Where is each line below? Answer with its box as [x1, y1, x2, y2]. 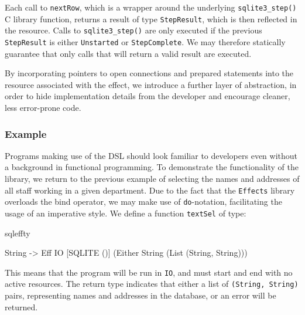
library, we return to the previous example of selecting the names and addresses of [5, 172, 300, 184]
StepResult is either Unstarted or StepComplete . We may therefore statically [5, 35, 286, 48]
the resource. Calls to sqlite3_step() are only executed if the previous [5, 24, 262, 36]
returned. [5, 300, 38, 313]
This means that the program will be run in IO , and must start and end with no [5, 266, 293, 278]
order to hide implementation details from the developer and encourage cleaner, [5, 90, 290, 102]
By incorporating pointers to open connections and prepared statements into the [5, 67, 294, 79]
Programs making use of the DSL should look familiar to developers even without [5, 149, 298, 161]
